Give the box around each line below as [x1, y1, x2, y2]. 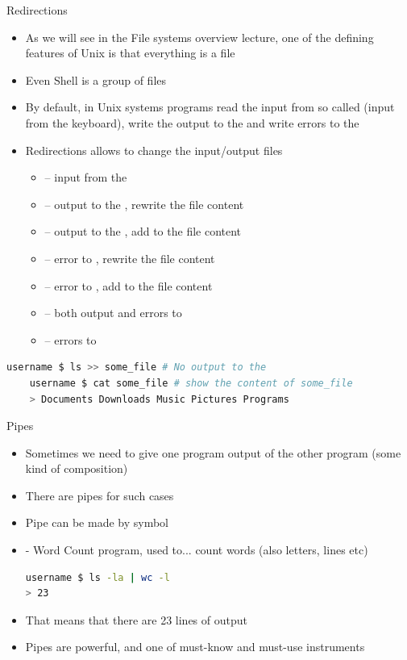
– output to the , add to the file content [44, 223, 242, 240]
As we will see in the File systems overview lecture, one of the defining [25, 28, 374, 45]
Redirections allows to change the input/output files [25, 141, 283, 158]
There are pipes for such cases [25, 487, 174, 503]
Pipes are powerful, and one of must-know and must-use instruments [25, 638, 365, 655]
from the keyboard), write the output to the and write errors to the [25, 114, 359, 131]
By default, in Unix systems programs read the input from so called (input [25, 98, 395, 115]
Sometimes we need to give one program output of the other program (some [25, 444, 401, 461]
